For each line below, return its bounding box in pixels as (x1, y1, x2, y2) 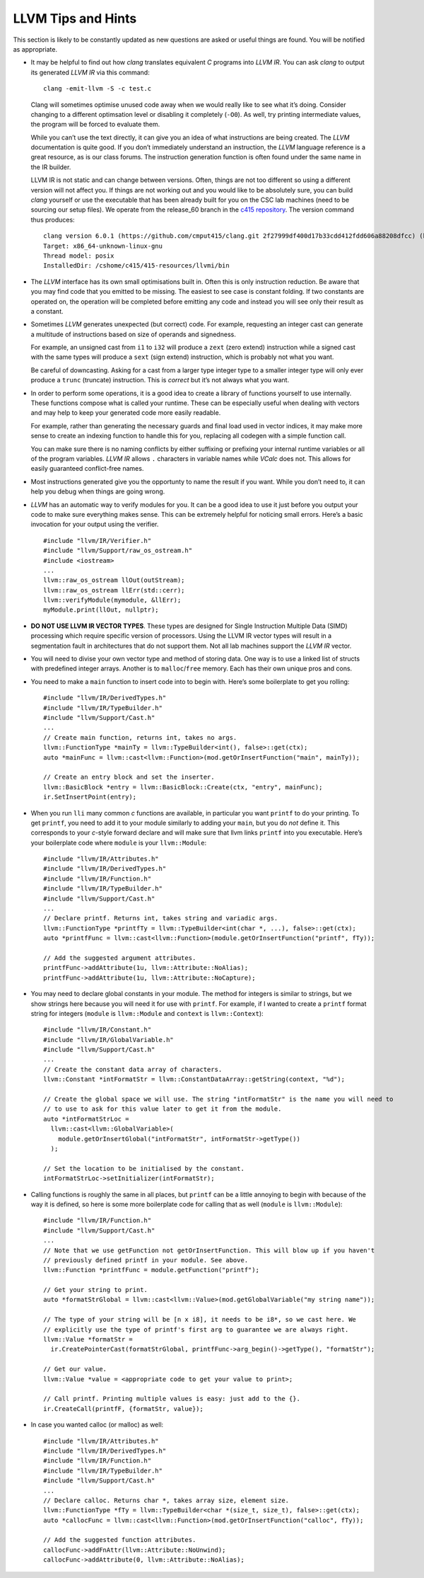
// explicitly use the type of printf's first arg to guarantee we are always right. (43, 1325, 349, 1334)
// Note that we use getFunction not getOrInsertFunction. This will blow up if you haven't (43, 1246, 375, 1254)
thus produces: (30, 215, 75, 224)
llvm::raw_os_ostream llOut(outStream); (43, 576, 185, 584)
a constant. (30, 307, 64, 315)
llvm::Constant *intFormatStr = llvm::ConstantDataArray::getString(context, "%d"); (43, 1075, 346, 1083)
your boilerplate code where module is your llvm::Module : (30, 838, 207, 847)
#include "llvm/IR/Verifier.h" (43, 537, 152, 544)
